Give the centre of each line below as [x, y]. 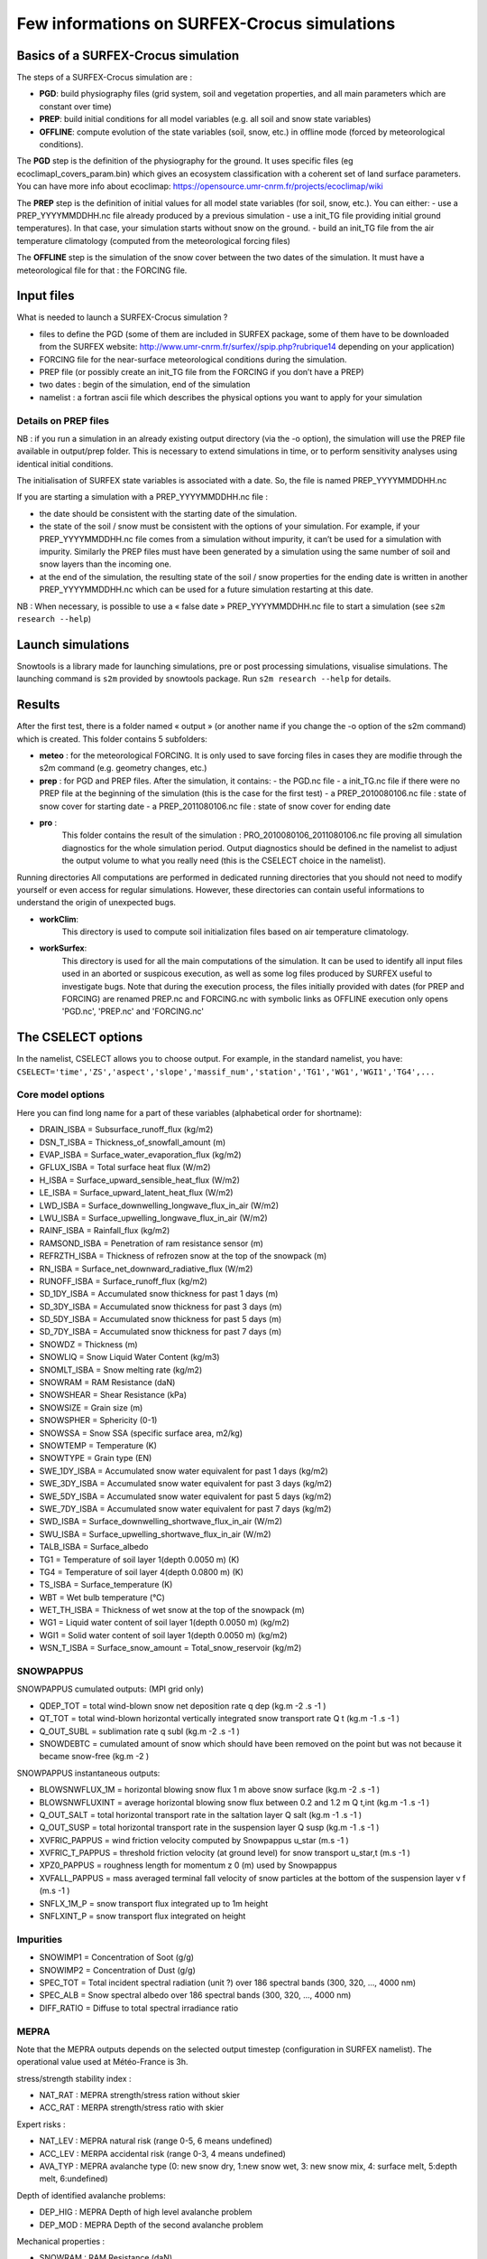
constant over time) [75, 106]
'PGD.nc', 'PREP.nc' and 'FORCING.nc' [133, 1011]
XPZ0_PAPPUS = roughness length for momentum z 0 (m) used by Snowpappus [188, 1865]
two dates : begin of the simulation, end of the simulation [145, 385]
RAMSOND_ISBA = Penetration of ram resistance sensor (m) [151, 1243]
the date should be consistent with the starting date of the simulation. [168, 513]
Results [38, 705]
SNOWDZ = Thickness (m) [89, 1344]
